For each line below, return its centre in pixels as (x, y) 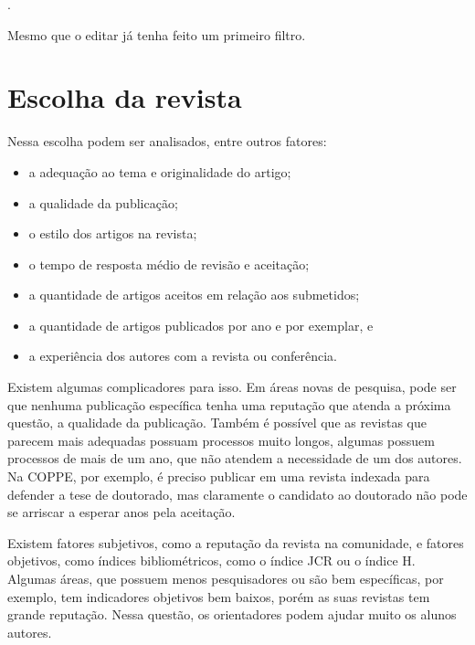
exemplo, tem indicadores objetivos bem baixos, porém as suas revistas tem (219, 596)
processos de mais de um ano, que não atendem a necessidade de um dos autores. (235, 458)
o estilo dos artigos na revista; (113, 233)
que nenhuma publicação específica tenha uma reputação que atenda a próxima (229, 404)
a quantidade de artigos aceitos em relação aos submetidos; (194, 295)
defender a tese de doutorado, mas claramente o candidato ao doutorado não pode (237, 494)
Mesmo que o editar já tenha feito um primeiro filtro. (157, 34)
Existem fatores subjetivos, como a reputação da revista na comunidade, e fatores (236, 542)
